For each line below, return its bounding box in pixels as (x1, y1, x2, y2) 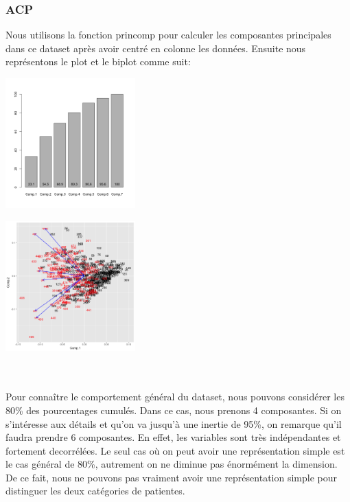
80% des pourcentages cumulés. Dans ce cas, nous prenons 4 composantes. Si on (5, 402, 342, 417)
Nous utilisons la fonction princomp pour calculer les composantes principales (5, 27, 331, 42)
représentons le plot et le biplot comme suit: (5, 54, 191, 69)
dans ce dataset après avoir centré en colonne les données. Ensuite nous (5, 41, 306, 55)
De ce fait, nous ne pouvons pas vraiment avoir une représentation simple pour (5, 470, 337, 484)
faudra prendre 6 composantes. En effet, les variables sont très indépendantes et (5, 430, 341, 444)
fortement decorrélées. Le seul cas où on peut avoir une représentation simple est (5, 443, 345, 457)
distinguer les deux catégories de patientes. (5, 483, 185, 498)
